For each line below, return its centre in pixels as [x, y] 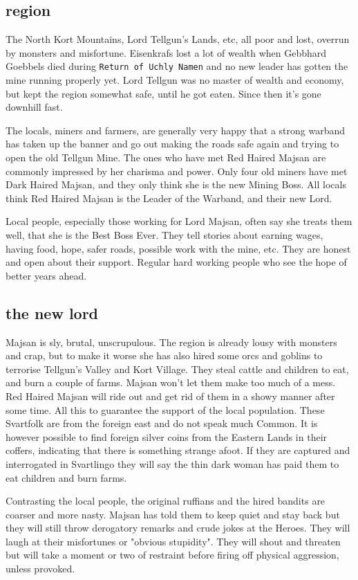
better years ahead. [46, 275]
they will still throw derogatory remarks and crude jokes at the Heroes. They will [178, 528]
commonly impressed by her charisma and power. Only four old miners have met [177, 171]
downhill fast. [34, 107]
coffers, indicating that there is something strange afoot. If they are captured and [178, 450]
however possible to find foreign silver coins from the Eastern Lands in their [167, 436]
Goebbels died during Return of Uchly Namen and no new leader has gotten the [177, 66]
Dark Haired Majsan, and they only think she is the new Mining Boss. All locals [176, 184]
